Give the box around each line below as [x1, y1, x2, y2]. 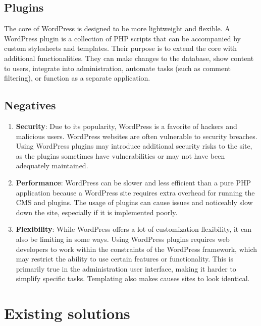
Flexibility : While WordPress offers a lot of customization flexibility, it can [16, 224, 251, 234]
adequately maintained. [16, 160, 88, 171]
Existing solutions [4, 303, 130, 323]
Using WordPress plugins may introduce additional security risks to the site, [16, 141, 252, 151]
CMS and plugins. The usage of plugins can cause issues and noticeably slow [16, 197, 253, 208]
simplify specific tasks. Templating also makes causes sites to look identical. [16, 273, 250, 284]
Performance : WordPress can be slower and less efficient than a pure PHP [16, 177, 251, 187]
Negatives [4, 97, 56, 113]
